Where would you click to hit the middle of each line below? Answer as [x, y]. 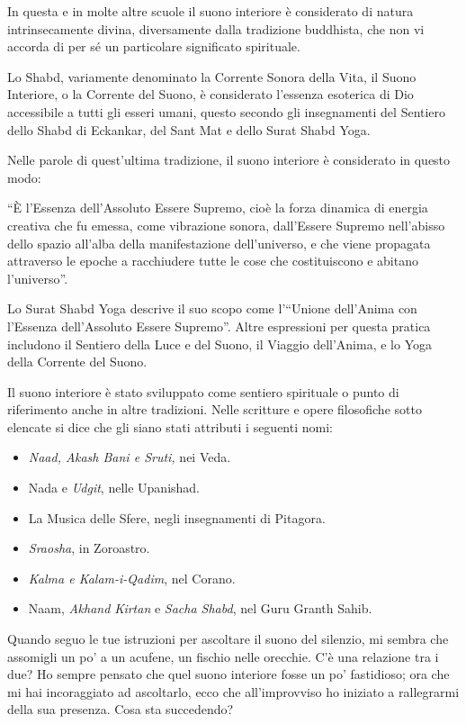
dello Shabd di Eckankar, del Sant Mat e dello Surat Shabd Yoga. [189, 129]
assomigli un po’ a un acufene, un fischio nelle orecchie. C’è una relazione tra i [223, 656]
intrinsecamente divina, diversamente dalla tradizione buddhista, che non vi [216, 28]
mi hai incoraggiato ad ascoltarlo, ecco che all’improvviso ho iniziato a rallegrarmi [233, 691]
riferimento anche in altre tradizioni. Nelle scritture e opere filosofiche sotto [215, 409]
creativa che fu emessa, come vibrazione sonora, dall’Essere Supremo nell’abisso [226, 225]
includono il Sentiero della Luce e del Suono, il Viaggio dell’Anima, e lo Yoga [220, 344]
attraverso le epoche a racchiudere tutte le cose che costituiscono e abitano [213, 261]
